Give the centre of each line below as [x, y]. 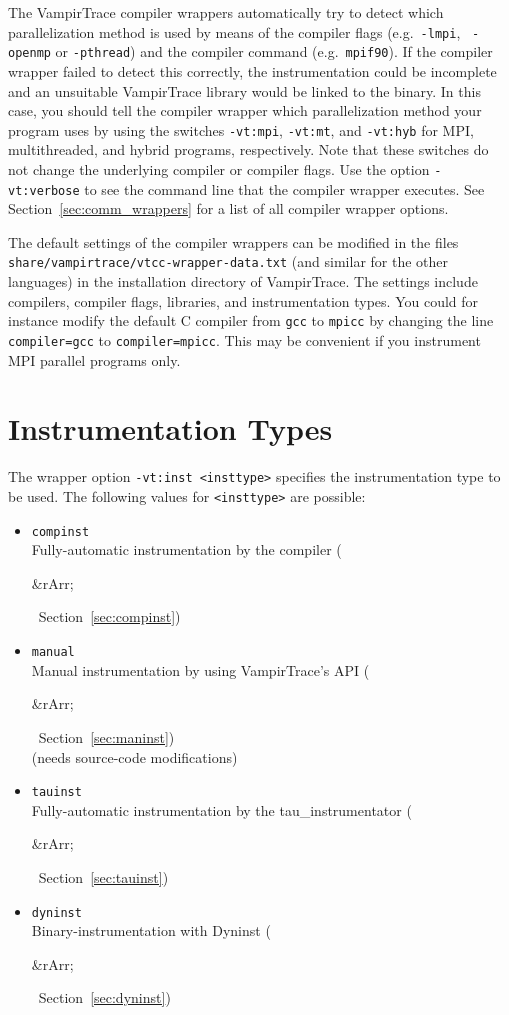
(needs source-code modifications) [134, 756]
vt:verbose [44, 190]
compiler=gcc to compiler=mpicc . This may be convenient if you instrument [244, 339]
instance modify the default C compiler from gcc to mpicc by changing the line [251, 320]
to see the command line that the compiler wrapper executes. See [284, 188]
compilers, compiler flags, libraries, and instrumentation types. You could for [243, 300]
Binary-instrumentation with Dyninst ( [151, 930]
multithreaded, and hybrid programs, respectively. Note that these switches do [248, 149]
